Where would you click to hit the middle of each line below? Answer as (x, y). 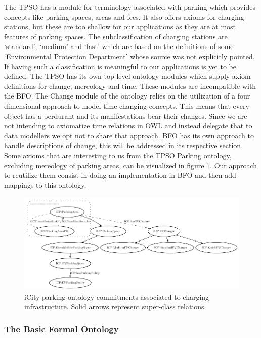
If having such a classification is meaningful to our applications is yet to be (120, 66)
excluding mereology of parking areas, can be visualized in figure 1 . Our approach (131, 165)
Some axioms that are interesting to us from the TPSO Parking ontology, (118, 155)
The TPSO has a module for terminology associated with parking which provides (130, 7)
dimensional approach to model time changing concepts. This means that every (127, 105)
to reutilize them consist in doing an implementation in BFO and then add (120, 175)
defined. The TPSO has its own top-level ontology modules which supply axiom (127, 76)
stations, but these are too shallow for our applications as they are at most (120, 27)
